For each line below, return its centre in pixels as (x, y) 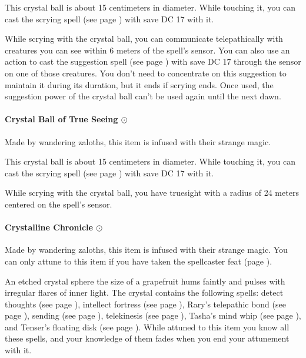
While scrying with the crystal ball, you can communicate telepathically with (144, 39)
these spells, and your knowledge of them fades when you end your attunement (147, 338)
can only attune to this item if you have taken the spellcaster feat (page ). (139, 261)
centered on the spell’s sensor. (59, 204)
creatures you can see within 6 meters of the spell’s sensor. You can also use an (147, 50)
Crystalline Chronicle (49, 227)
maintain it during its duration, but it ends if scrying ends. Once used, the (139, 84)
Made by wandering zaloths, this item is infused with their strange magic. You (146, 250)
